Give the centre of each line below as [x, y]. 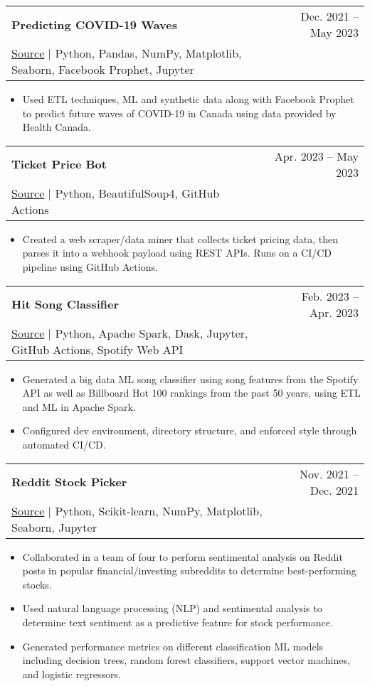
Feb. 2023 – [330, 296]
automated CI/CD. [64, 444]
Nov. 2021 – [329, 473]
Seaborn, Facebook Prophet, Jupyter [103, 69]
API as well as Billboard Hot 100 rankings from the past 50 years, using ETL [191, 393]
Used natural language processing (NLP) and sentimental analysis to [172, 608]
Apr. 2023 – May [316, 156]
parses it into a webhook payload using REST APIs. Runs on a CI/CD [177, 253]
